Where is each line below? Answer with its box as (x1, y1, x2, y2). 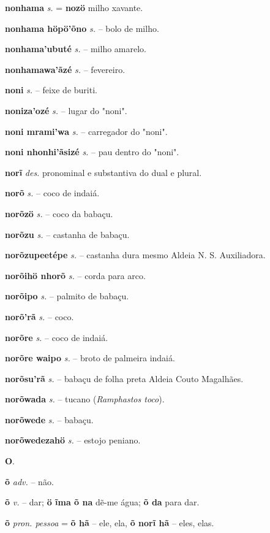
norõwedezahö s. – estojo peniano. (5, 434, 141, 447)
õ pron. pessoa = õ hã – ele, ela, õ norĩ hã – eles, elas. (5, 516, 214, 529)
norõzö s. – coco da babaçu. (5, 207, 113, 220)
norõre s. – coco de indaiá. (5, 331, 108, 343)
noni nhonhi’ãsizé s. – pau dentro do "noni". (5, 145, 179, 158)
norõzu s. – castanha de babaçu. (5, 228, 130, 240)
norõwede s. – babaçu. (5, 413, 94, 426)
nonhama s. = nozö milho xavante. (5, 1, 143, 13)
